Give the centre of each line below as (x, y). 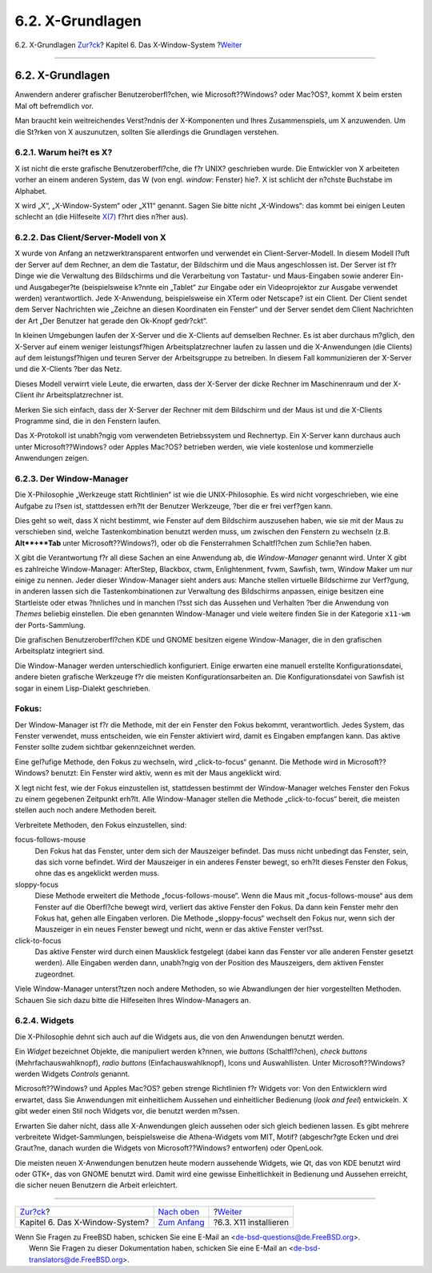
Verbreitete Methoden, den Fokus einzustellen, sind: (101, 824)
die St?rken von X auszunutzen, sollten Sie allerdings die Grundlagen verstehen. (147, 131)
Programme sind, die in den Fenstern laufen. (88, 421)
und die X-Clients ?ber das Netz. (68, 369)
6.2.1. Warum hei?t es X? (64, 152)
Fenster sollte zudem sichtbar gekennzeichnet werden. (105, 747)
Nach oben (179, 1211)
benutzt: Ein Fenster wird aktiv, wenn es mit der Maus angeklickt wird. (166, 773)
